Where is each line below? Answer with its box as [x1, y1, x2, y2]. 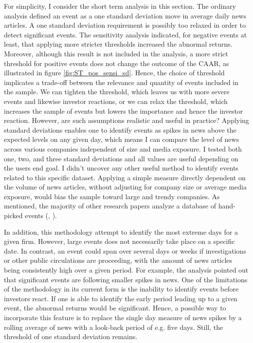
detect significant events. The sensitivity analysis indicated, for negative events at [4, 29, 247, 39]
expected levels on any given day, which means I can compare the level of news [4, 134, 239, 144]
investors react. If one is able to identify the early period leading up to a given [4, 293, 237, 303]
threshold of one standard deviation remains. [4, 331, 138, 342]
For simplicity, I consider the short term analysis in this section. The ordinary [4, 1, 236, 11]
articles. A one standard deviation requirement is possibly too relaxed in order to [4, 20, 246, 30]
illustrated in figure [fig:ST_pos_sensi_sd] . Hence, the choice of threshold [4, 68, 225, 78]
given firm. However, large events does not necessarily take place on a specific [4, 236, 235, 246]
